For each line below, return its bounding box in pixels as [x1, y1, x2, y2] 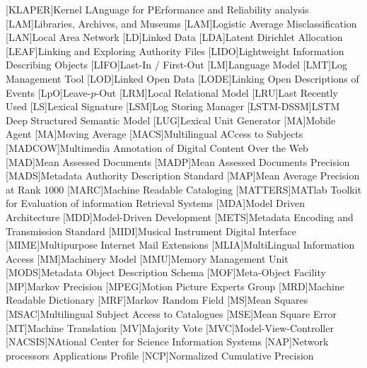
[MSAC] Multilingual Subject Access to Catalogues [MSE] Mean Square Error [6, 307, 337, 321]
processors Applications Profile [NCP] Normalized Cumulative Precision [6, 348, 314, 362]
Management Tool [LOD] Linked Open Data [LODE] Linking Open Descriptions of [6, 71, 359, 85]
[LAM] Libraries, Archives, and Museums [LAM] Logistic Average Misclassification [6, 16, 357, 30]
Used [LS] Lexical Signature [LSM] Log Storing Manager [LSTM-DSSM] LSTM [6, 99, 340, 114]
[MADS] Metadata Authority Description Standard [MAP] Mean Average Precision [6, 168, 360, 183]
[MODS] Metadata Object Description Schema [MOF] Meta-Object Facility [6, 265, 326, 280]
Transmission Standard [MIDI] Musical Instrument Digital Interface [6, 223, 296, 238]
